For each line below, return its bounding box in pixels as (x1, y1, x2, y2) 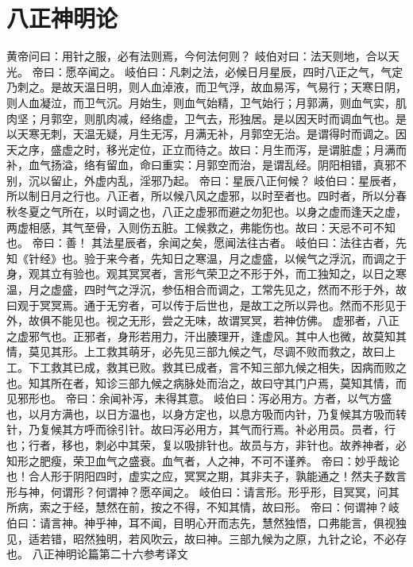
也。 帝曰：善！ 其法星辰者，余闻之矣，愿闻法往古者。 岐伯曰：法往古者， (6, 234, 396, 251)
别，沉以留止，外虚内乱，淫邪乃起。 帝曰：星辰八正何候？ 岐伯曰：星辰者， (6, 172, 403, 188)
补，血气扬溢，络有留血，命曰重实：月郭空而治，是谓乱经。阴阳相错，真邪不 (6, 156, 407, 173)
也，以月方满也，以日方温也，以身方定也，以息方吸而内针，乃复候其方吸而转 (6, 405, 407, 422)
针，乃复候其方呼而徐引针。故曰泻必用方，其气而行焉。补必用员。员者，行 (6, 421, 396, 438)
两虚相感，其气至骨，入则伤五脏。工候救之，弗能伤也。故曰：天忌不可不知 (6, 218, 396, 235)
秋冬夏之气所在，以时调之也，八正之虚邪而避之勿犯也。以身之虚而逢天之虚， (6, 203, 407, 220)
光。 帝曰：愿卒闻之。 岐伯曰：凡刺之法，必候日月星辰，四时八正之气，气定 (6, 63, 403, 79)
